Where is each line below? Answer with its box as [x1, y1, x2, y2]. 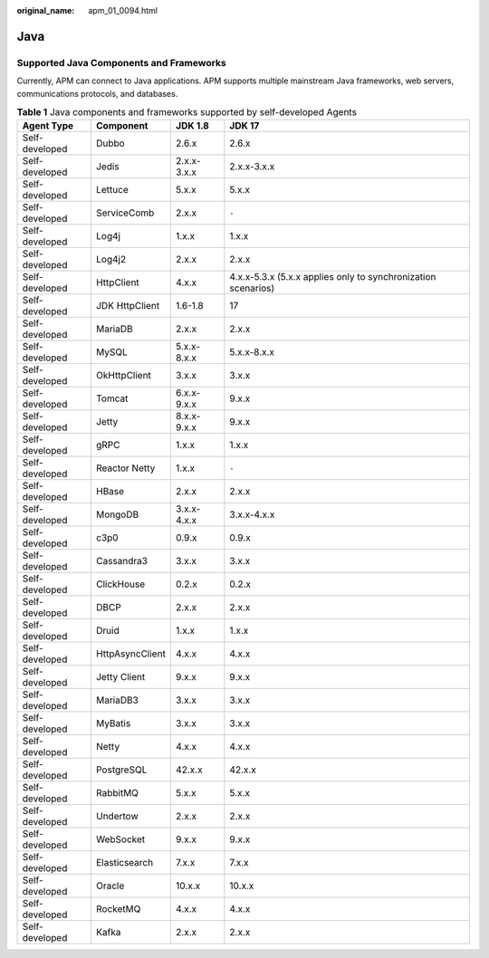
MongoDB [95, 508, 139, 521]
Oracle [95, 879, 125, 892]
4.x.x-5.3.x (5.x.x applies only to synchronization [229, 271, 436, 283]
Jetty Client [95, 671, 146, 684]
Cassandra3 [95, 555, 149, 568]
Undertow [95, 810, 139, 823]
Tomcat [95, 392, 129, 405]
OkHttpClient [95, 369, 151, 382]
